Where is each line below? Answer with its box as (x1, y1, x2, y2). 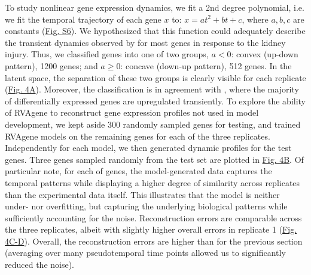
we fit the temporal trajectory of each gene (5, 13, 161, 25)
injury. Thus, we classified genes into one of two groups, (5, 48, 209, 60)
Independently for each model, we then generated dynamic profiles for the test (5, 141, 292, 154)
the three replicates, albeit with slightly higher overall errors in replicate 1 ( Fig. (5, 223, 297, 236)
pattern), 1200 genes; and (5, 59, 98, 72)
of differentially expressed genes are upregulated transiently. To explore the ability (5, 94, 306, 107)
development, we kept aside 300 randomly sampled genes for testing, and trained (5, 118, 301, 130)
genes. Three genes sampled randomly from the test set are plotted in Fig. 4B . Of (5, 153, 304, 165)
